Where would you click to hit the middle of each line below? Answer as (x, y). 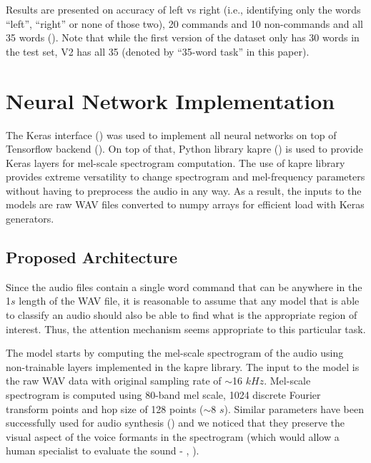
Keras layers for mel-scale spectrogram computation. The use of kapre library (175, 162)
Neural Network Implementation (170, 100)
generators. (30, 219)
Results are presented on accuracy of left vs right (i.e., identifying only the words (183, 9)
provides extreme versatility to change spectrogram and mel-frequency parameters (185, 177)
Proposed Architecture (92, 257)
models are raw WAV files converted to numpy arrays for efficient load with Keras (185, 204)
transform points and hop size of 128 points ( (105, 408)
